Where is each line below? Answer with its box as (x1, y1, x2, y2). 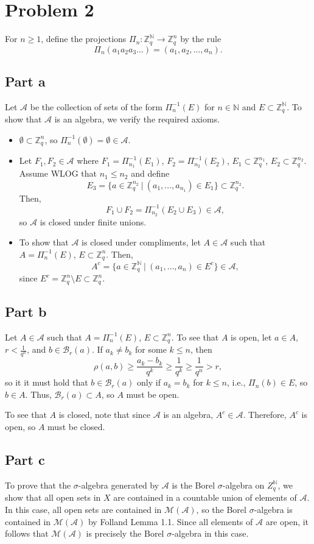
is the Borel (172, 478, 215, 491)
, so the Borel (196, 503, 246, 515)
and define (131, 167, 170, 180)
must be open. (126, 387, 180, 400)
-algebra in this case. (172, 527, 249, 540)
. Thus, (25, 387, 52, 400)
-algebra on (222, 478, 265, 491)
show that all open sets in (5, 491, 101, 504)
